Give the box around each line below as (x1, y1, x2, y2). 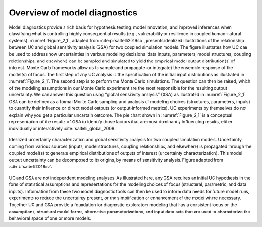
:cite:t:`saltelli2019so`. (9, 164, 53, 169)
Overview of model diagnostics (9, 7, 138, 18)
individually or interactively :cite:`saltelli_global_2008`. (9, 126, 117, 132)
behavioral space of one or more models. (9, 215, 92, 221)
